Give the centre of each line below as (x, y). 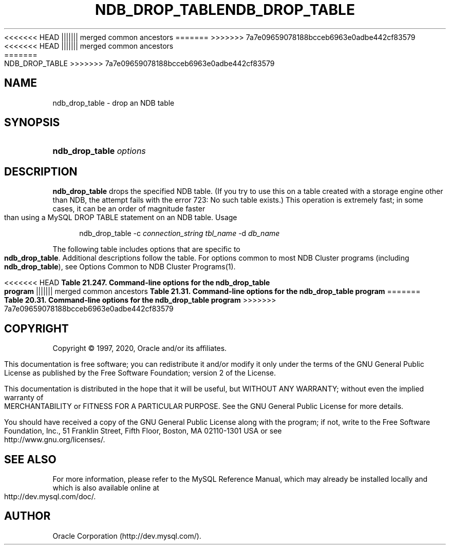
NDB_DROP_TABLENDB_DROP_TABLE (225, 10)
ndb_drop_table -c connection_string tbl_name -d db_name (180, 233)
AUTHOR (27, 516)
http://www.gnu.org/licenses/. (55, 440)
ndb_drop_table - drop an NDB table (114, 103)
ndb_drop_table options (99, 151)
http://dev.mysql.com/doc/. (50, 496)
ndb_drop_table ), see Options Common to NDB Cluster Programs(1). (120, 267)
